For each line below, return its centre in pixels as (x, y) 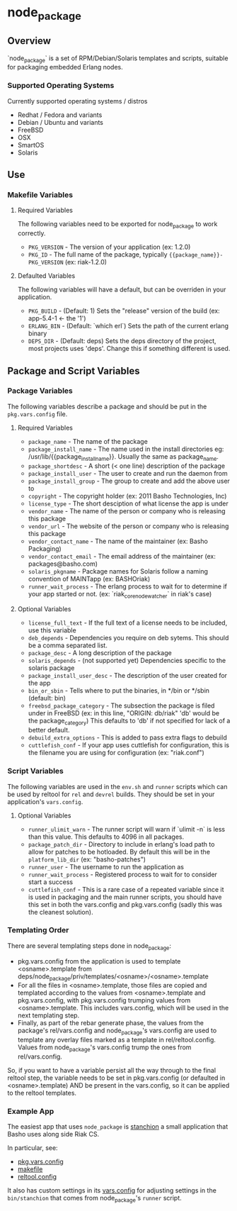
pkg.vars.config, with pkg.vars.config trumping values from (104, 1000)
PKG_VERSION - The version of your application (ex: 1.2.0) (109, 247)
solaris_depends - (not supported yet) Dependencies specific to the (127, 661)
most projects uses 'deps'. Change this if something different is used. (129, 349)
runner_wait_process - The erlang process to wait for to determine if (128, 586)
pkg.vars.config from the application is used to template (99, 961)
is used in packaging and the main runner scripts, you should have (125, 897)
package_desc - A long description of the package (100, 653)
